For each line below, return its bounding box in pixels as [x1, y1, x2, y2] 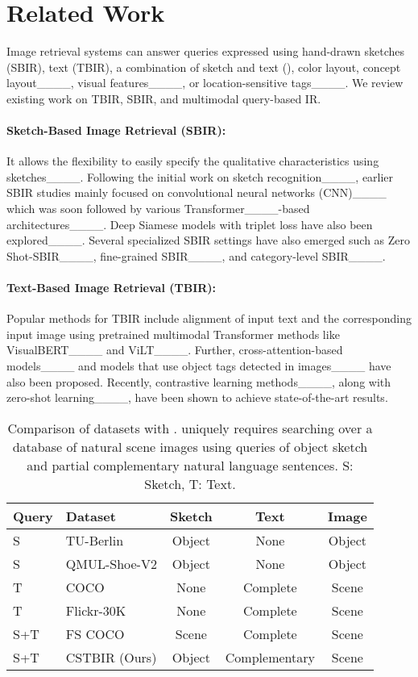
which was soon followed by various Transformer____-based [6, 200, 310, 217]
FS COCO [65, 624, 125, 643]
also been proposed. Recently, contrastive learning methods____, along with [6, 373, 391, 390]
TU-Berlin [65, 530, 124, 550]
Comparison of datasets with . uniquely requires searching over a [7, 418, 373, 437]
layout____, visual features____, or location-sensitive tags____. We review [6, 74, 404, 91]
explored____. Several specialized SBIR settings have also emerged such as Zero [6, 232, 411, 249]
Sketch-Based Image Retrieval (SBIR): [6, 122, 226, 139]
